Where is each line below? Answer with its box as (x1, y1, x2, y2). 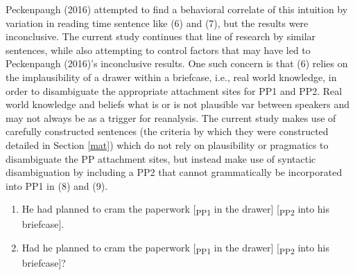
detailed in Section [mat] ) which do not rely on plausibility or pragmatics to (6, 137, 329, 152)
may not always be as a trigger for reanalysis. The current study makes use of (6, 110, 336, 125)
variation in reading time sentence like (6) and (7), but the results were (6, 15, 309, 30)
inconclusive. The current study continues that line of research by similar (6, 29, 316, 44)
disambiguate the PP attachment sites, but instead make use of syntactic (6, 151, 316, 166)
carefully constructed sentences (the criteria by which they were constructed (6, 124, 329, 139)
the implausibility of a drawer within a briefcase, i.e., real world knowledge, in (6, 69, 337, 84)
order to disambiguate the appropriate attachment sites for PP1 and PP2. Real (6, 83, 343, 98)
